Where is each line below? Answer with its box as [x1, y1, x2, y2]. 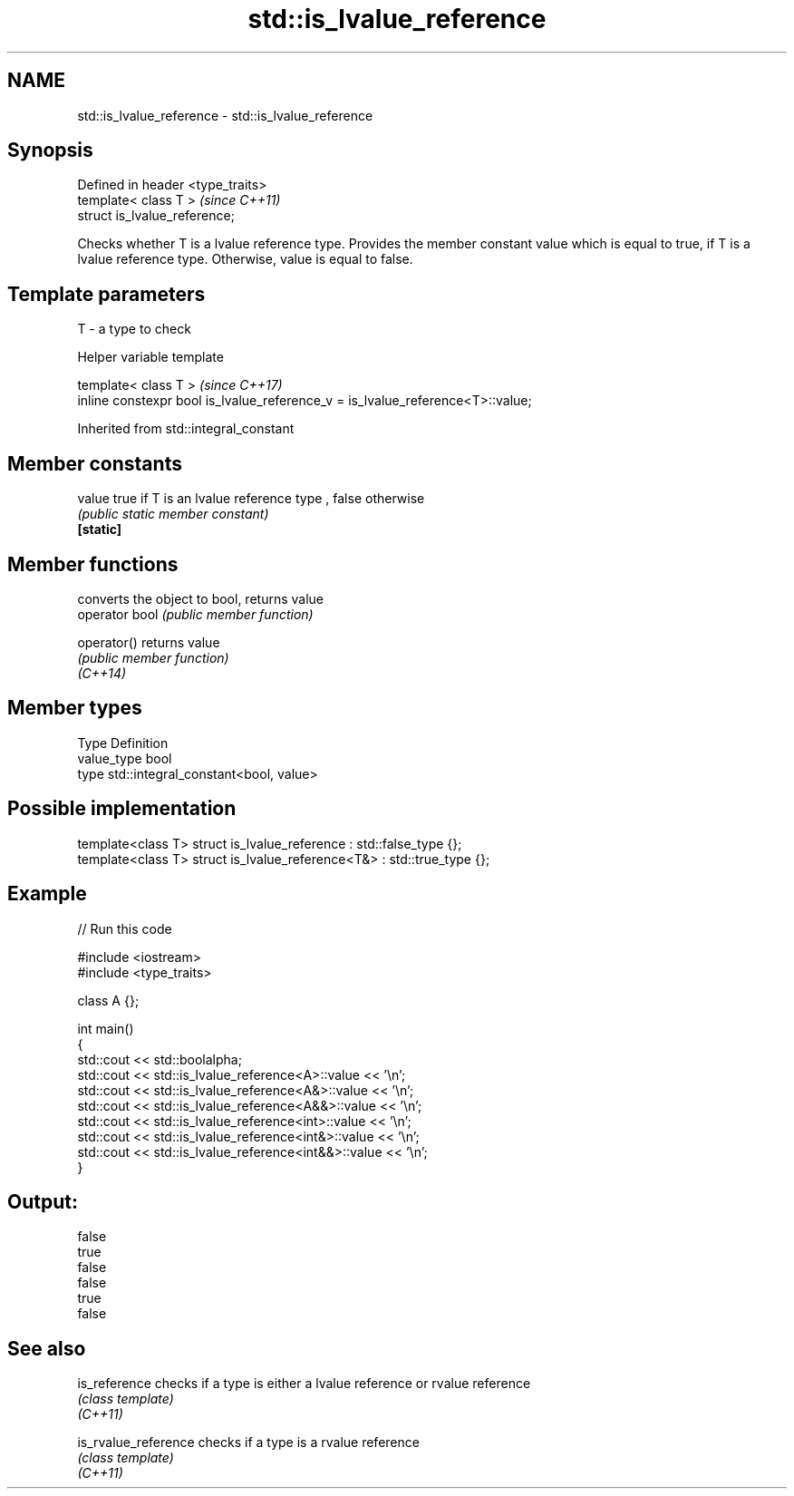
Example [7, 882, 87, 906]
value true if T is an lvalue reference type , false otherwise [77, 491, 425, 507]
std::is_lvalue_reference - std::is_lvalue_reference [77, 107, 373, 123]
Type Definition [77, 734, 169, 751]
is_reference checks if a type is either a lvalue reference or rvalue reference [77, 1375, 531, 1392]
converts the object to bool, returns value [77, 590, 324, 607]
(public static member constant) [77, 506, 269, 522]
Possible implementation [7, 797, 237, 821]
